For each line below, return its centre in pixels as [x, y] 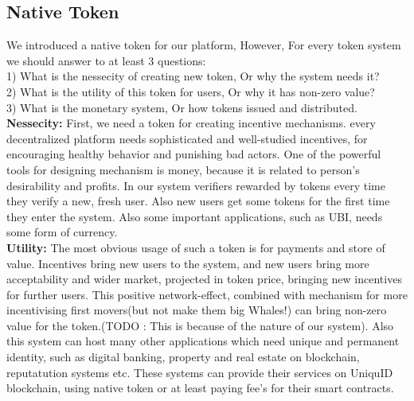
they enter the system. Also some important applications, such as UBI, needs [195, 216]
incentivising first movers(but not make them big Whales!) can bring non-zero [197, 310]
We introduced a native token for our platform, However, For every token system [204, 45]
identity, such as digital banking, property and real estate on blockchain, [183, 357]
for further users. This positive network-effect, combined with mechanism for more [207, 294]
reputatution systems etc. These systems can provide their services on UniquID [200, 372]
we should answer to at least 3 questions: [106, 60]
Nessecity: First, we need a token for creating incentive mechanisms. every [191, 123]
